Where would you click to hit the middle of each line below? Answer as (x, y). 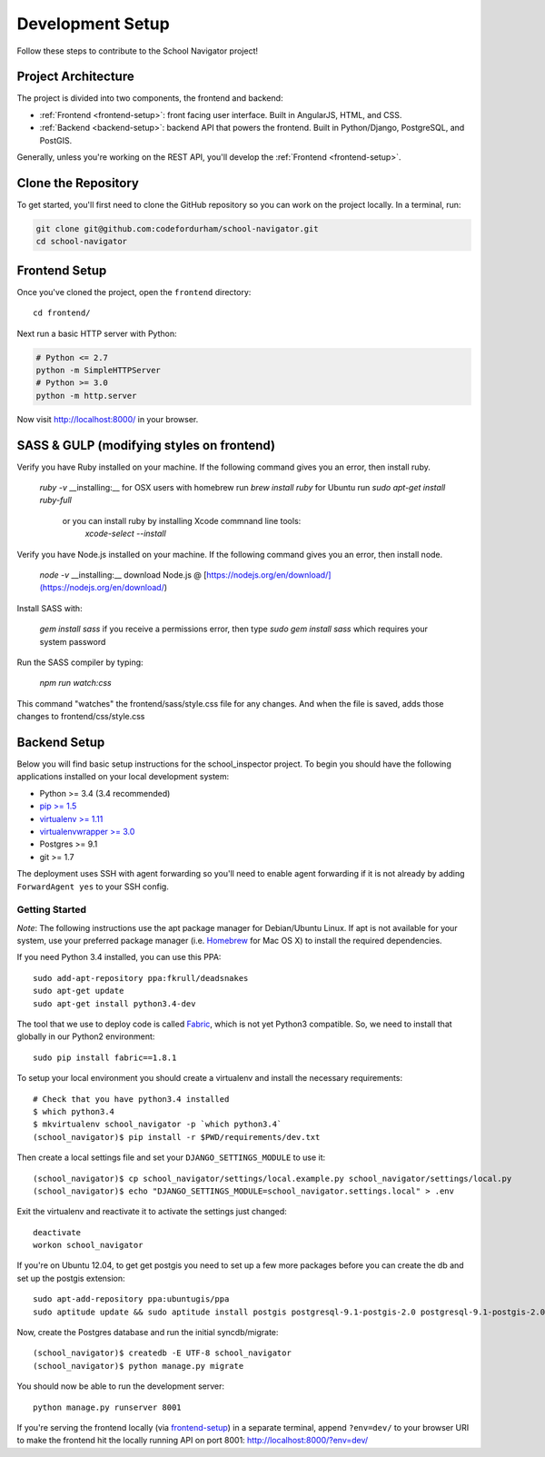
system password (73, 641)
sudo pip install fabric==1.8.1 (105, 1057)
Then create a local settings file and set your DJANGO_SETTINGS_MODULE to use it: (171, 1157)
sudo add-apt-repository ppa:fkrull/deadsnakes (141, 978)
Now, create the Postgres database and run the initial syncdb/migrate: (148, 1333)
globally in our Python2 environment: (86, 1036)
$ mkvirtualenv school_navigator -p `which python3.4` (158, 1125)
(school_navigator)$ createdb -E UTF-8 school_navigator (163, 1353)
